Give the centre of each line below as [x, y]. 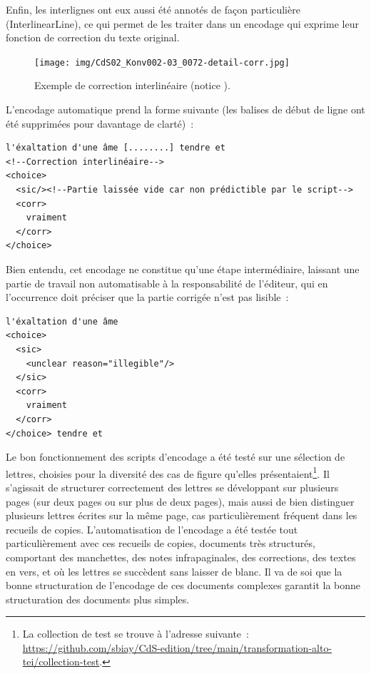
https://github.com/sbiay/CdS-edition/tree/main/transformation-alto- [177, 647]
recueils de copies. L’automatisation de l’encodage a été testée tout [152, 529]
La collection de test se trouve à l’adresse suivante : [136, 634]
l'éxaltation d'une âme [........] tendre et [116, 148]
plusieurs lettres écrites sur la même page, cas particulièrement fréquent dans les [182, 515]
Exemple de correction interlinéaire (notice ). [132, 85]
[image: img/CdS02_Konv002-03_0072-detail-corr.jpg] [162, 62]
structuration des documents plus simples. [98, 599]
